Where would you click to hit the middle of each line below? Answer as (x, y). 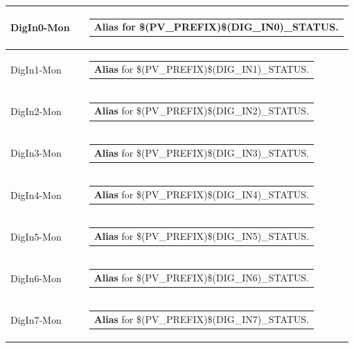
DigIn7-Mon (36, 319)
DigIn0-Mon (40, 27)
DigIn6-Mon (36, 278)
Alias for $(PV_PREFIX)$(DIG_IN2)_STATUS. (202, 111)
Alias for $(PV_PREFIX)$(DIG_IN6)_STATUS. (202, 277)
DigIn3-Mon (36, 153)
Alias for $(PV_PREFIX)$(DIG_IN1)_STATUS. (202, 69)
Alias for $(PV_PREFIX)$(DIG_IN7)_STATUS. (202, 319)
